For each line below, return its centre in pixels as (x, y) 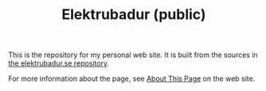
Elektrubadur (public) (134, 15)
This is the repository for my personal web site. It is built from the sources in (133, 55)
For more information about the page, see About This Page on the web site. (132, 79)
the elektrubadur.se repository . (59, 63)
